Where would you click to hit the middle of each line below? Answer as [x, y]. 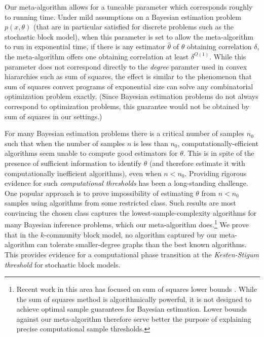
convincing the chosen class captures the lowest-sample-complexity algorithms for [131, 212]
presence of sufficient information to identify [73, 163]
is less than [151, 143]
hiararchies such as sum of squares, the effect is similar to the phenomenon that [128, 76]
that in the [22, 234]
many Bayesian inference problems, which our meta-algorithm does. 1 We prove [127, 224]
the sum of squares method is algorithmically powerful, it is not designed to [134, 299]
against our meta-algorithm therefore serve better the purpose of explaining [134, 318]
